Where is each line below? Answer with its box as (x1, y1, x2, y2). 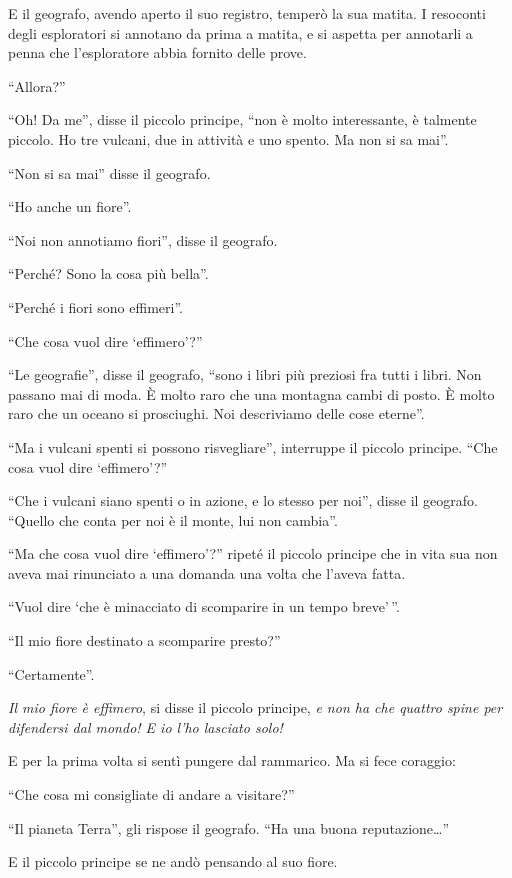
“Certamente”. (8, 663, 95, 684)
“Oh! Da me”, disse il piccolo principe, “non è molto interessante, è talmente (8, 109, 477, 130)
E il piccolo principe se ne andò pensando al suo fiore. (8, 851, 338, 872)
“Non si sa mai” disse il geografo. (8, 162, 211, 183)
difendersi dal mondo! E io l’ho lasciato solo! (8, 716, 283, 737)
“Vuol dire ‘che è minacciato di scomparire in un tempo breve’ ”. (8, 596, 400, 617)
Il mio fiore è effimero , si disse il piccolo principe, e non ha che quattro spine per (8, 697, 503, 718)
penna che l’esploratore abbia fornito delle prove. (8, 42, 307, 63)
